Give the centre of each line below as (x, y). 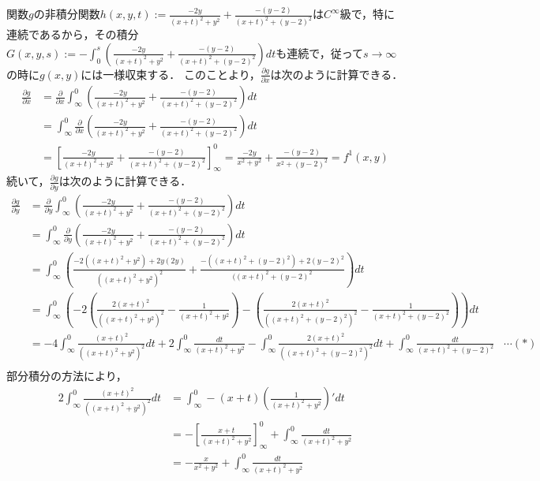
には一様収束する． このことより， (171, 74)
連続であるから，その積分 (73, 34)
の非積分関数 (67, 14)
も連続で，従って (319, 52)
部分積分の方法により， (67, 376)
